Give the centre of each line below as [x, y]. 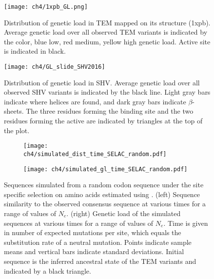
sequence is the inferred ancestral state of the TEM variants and [100, 261]
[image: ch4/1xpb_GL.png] [46, 7]
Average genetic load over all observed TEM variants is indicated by [106, 32]
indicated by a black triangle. [48, 270]
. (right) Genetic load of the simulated [124, 213]
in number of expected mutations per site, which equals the [93, 232]
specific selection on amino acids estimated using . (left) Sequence [102, 194]
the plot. [17, 130]
